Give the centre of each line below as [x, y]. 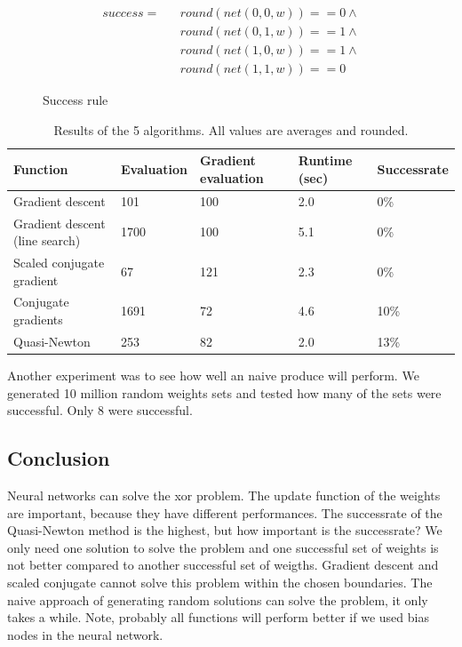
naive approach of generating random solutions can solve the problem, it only [218, 599]
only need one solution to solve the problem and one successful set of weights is [223, 547]
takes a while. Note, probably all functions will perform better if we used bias [218, 617]
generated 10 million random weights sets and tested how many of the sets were [224, 392]
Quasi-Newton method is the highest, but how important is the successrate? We [225, 530]
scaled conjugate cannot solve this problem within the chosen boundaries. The [220, 582]
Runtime [325, 160]
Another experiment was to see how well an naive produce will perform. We [213, 375]
